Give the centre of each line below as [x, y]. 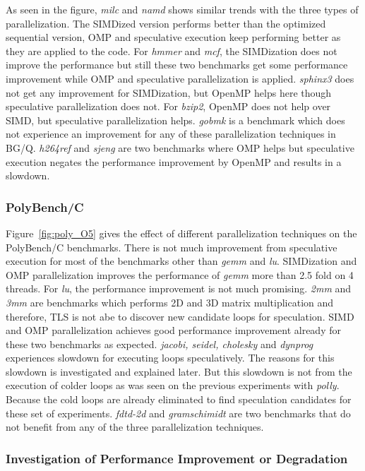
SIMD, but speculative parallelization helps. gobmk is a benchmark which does [175, 120]
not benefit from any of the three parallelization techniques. [135, 427]
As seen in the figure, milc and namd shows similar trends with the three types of [182, 9]
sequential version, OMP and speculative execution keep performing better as [173, 37]
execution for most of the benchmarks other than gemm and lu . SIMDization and [181, 261]
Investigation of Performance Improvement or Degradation [177, 458]
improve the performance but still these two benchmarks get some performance [177, 65]
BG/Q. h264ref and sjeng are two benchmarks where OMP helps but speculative [180, 147]
